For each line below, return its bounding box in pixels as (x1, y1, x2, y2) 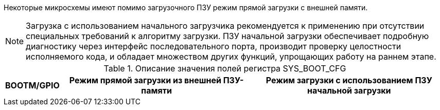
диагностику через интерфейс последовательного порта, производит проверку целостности (26, 41, 401, 51)
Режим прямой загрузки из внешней (69, 75, 221, 85)
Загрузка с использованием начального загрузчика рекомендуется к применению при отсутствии (26, 21, 425, 31)
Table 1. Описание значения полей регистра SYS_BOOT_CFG (103, 63, 346, 74)
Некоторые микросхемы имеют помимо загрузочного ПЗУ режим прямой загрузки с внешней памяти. (4, 3, 368, 12)
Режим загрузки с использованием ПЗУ (266, 75, 432, 85)
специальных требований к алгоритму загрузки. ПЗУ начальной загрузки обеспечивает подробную (26, 31, 429, 41)
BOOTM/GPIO (5, 80, 60, 90)
